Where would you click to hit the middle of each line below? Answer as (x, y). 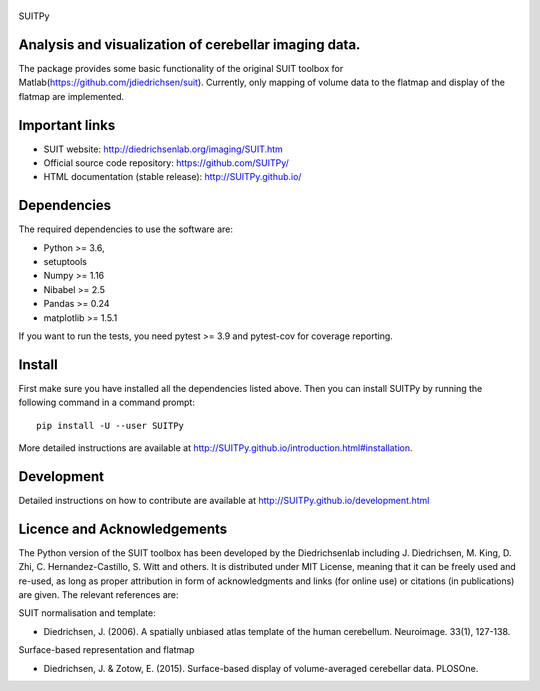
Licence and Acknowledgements (123, 528)
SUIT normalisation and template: (87, 613)
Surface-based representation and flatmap (106, 650)
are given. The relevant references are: (98, 595)
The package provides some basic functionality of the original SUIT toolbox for (181, 68)
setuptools (65, 262)
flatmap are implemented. (71, 96)
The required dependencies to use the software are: (126, 229)
